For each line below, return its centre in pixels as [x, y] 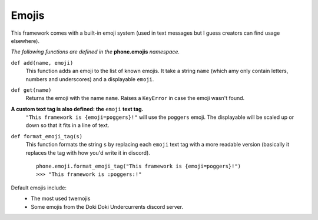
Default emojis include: [39, 188]
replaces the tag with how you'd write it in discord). [88, 152]
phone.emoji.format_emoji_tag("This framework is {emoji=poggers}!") [139, 166]
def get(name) [31, 90]
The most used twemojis [61, 199]
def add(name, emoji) [42, 63]
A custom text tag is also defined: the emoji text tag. [77, 109]
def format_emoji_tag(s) [47, 136]
